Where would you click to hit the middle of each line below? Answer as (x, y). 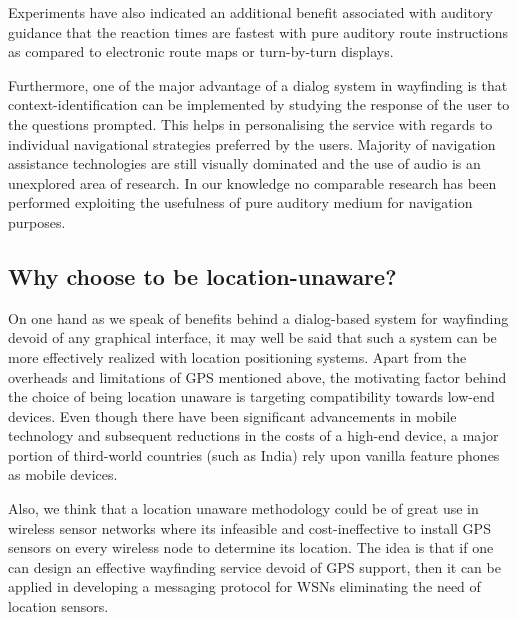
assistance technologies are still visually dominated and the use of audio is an (244, 163)
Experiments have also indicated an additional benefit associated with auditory (250, 12)
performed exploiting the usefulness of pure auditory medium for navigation (240, 202)
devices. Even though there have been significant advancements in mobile (232, 415)
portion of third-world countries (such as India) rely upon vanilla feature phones (254, 454)
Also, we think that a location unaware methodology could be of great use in (243, 508)
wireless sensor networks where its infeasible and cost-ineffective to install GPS (249, 527)
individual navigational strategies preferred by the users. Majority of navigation (252, 143)
